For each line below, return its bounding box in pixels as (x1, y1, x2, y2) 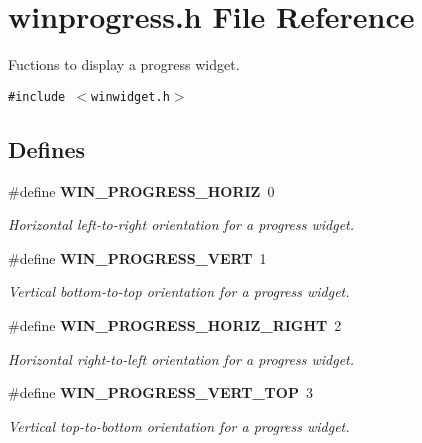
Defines (8, 133, 86, 164)
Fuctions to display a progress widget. (8, 54, 240, 75)
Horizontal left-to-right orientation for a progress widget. (8, 214, 355, 235)
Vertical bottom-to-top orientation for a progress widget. (8, 281, 350, 302)
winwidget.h (91, 89, 170, 104)
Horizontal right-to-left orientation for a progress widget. (8, 348, 355, 369)
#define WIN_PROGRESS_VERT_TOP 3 (8, 382, 313, 403)
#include (8, 89, 66, 104)
